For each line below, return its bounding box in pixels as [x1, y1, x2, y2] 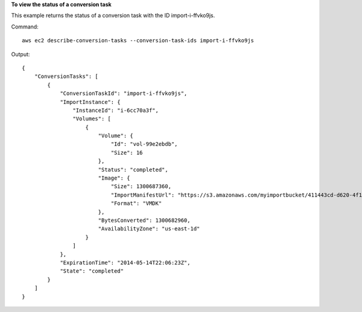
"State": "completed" [60, 268, 124, 275]
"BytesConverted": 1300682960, [98, 216, 191, 224]
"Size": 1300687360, [110, 183, 172, 190]
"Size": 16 [110, 149, 143, 156]
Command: [11, 23, 39, 30]
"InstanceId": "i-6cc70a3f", [72, 106, 159, 114]
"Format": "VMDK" [110, 200, 162, 207]
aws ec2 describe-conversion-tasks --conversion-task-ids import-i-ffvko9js [22, 37, 255, 44]
